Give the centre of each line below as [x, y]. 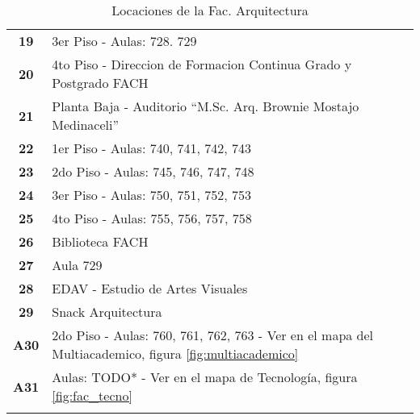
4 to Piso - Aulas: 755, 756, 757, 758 [152, 218]
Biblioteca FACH [100, 241]
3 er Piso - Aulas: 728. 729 [124, 41]
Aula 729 [77, 265]
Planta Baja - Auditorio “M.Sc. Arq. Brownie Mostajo [206, 106]
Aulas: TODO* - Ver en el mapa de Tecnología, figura [205, 377]
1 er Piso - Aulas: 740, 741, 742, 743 [151, 148]
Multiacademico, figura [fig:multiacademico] [175, 353]
